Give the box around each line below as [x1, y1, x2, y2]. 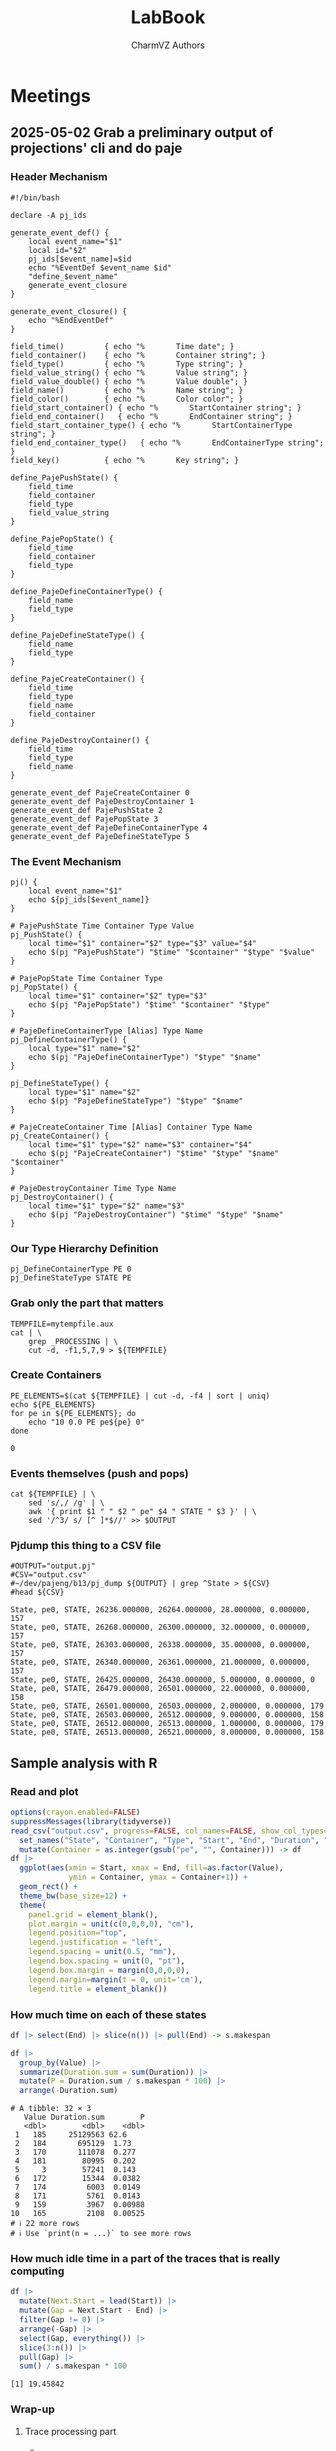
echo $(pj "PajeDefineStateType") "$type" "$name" [28, 1096, 244, 1106]
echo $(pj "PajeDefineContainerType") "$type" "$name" [28, 1052, 262, 1062]
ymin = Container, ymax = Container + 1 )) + [68, 1872, 248, 1883]
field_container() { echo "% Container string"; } [10, 350, 267, 360]
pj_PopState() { [10, 982, 78, 992]
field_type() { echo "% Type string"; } [10, 359, 244, 369]
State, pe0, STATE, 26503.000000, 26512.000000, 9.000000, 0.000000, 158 [10, 1710, 325, 1720]
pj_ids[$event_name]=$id [28, 254, 132, 264]
